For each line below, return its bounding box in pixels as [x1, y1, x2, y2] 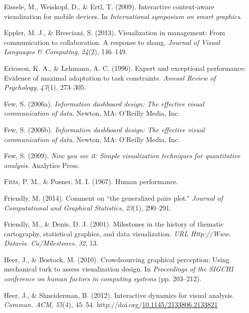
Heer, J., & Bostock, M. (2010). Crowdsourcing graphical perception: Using [4, 254, 229, 264]
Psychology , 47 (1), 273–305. [4, 82, 86, 92]
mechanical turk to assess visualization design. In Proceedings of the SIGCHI [4, 264, 233, 274]
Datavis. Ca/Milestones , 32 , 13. [4, 238, 99, 248]
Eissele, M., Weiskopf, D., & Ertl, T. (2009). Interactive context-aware [4, 1, 214, 11]
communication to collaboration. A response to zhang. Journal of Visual [4, 37, 220, 47]
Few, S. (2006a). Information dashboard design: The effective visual [4, 98, 205, 108]
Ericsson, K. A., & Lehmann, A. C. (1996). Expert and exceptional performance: [4, 63, 246, 73]
